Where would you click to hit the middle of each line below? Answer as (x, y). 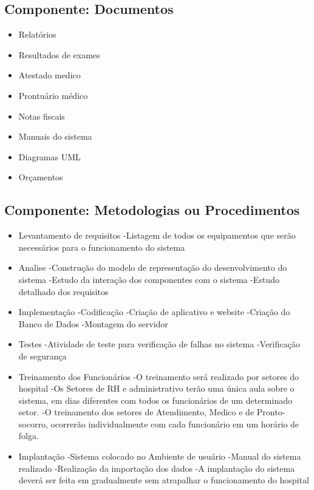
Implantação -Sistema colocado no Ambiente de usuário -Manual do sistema (160, 456)
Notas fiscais (42, 116)
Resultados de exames (59, 54)
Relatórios (37, 34)
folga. (29, 436)
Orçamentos (41, 177)
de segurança (43, 356)
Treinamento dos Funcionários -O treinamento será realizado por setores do (159, 376)
